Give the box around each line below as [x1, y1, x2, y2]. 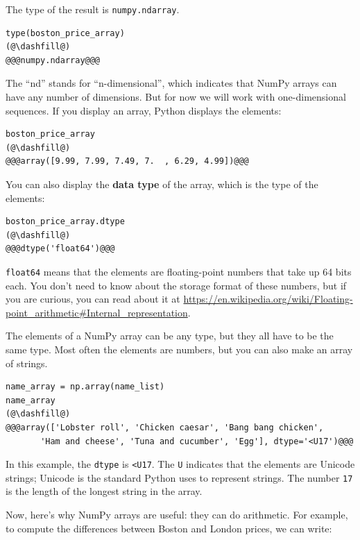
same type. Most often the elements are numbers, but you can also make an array [6, 342, 353, 356]
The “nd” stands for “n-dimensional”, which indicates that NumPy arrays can [6, 76, 337, 90]
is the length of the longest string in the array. [6, 484, 203, 498]
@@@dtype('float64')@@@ [6, 244, 115, 254]
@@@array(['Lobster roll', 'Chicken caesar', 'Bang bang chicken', [6, 422, 324, 432]
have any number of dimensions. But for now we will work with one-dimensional [6, 90, 346, 104]
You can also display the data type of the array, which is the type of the [6, 177, 318, 191]
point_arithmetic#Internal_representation [6, 305, 188, 319]
